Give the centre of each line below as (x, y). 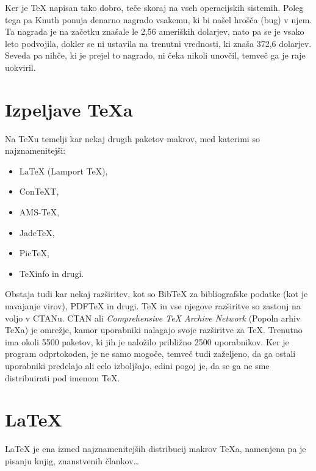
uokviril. (20, 67)
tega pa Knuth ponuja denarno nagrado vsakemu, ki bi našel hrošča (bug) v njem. (159, 19)
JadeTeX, (37, 232)
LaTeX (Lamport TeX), (63, 171)
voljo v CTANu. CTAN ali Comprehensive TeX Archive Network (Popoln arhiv (153, 318)
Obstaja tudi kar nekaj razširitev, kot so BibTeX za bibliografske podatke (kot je (156, 294)
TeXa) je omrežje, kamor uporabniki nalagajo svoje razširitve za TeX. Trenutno (154, 330)
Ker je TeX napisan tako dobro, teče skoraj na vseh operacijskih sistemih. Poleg (154, 7)
